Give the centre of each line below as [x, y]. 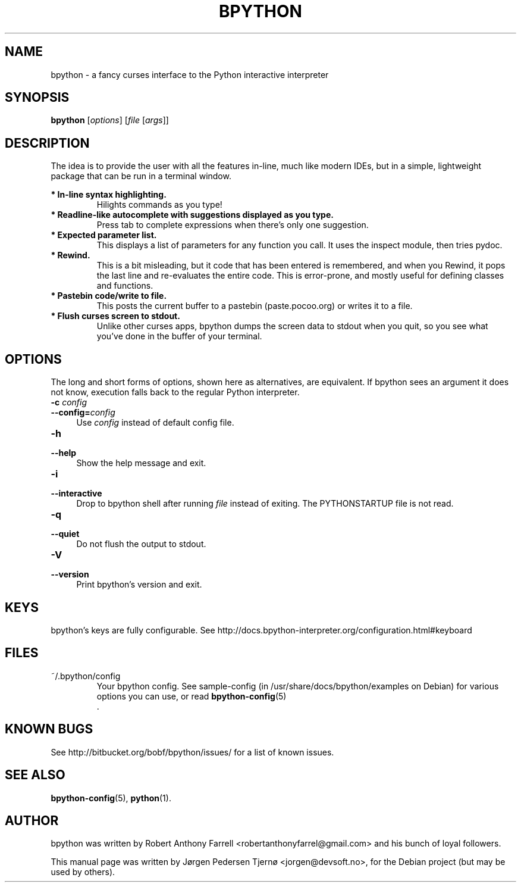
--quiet [65, 534]
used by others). [83, 872]
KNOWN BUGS [49, 729]
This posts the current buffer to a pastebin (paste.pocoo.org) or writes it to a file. [255, 306]
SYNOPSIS [37, 98]
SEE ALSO [35, 775]
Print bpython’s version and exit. [139, 585]
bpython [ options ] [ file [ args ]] [110, 120]
